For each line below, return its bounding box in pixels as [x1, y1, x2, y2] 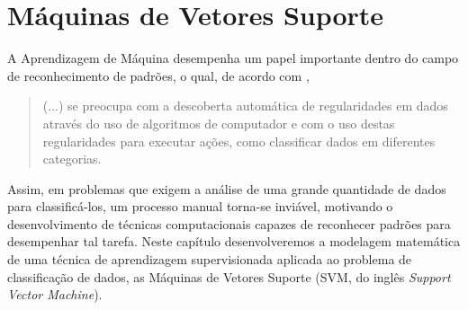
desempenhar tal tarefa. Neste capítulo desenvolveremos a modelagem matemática [7, 232, 461, 251]
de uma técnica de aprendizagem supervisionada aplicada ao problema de [7, 250, 412, 269]
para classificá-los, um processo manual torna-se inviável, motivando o [7, 197, 393, 216]
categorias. [42, 149, 102, 168]
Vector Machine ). [7, 285, 103, 304]
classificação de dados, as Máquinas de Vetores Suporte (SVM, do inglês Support [7, 267, 451, 286]
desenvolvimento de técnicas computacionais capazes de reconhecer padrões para [7, 214, 451, 233]
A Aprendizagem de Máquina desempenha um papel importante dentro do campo [7, 49, 459, 67]
